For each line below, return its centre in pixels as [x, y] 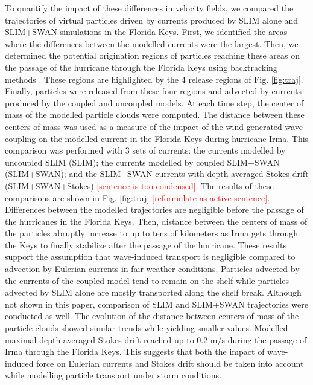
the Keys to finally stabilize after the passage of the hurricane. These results [146, 244]
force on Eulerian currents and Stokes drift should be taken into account [170, 363]
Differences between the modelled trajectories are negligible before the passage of [154, 209]
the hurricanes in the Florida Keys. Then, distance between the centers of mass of [156, 221]
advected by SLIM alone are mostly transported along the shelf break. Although [153, 292]
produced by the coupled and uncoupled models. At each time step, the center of [154, 102]
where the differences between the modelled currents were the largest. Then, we [152, 43]
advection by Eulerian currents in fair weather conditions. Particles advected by [152, 269]
